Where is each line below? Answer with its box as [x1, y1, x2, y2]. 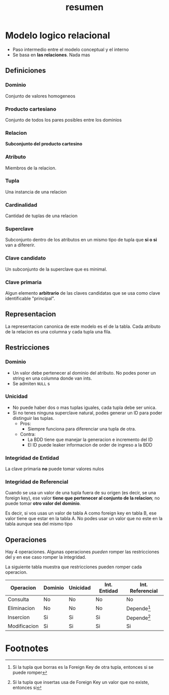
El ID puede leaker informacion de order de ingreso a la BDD [27, 442, 152, 448]
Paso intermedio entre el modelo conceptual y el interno [12, 46, 129, 52]
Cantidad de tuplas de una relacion [5, 213, 78, 219]
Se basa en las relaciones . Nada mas [12, 52, 91, 58]
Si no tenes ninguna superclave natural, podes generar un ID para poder [12, 409, 162, 416]
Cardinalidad [5, 201, 38, 208]
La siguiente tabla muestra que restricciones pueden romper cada [5, 564, 142, 570]
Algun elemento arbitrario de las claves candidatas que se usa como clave [5, 290, 160, 296]
